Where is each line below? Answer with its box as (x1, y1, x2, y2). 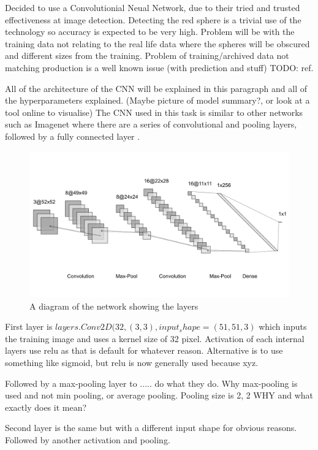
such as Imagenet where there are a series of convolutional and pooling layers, (5, 118, 297, 131)
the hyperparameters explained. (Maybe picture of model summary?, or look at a (5, 94, 310, 107)
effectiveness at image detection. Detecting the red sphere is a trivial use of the (5, 13, 301, 26)
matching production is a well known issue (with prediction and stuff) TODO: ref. (5, 61, 314, 74)
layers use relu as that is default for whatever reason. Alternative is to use (5, 344, 283, 357)
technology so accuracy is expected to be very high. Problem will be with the (5, 25, 295, 38)
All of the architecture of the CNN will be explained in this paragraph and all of (5, 82, 307, 94)
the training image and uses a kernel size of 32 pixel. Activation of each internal (5, 332, 305, 345)
